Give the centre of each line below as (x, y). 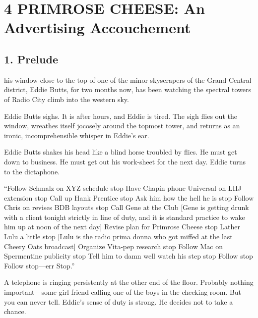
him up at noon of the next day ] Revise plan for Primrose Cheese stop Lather (122, 227)
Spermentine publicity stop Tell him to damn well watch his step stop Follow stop (129, 256)
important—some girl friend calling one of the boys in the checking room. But (123, 292)
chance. (15, 311)
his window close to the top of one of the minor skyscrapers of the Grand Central (128, 79)
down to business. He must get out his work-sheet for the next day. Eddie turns (125, 161)
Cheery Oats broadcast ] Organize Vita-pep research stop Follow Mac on (113, 246)
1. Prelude (31, 59)
